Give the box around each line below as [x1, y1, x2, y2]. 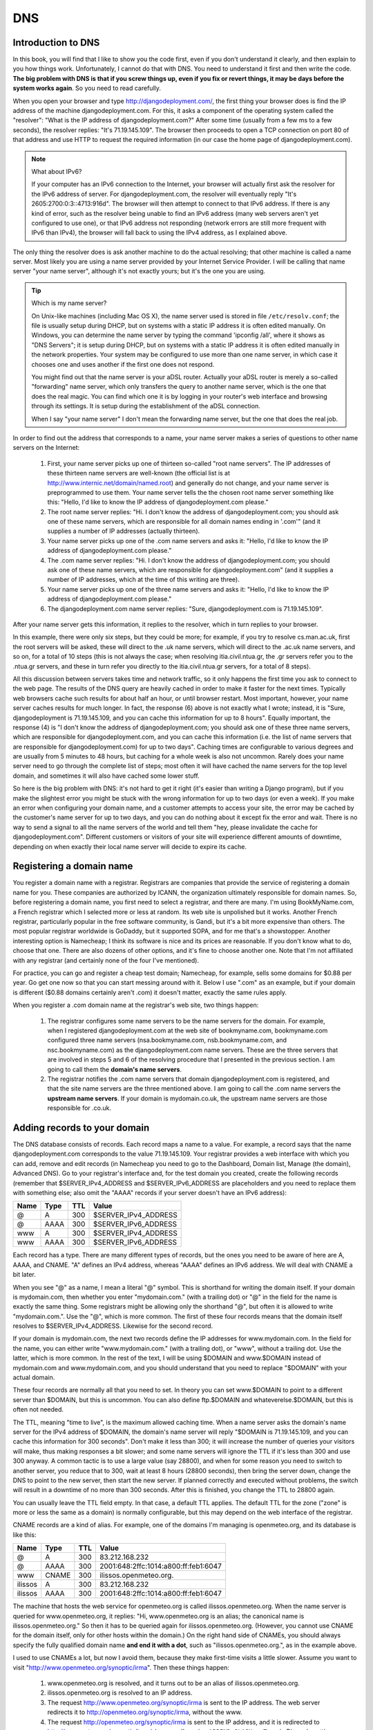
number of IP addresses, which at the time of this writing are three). [47, 575, 240, 584]
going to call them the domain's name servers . [47, 1065, 182, 1073]
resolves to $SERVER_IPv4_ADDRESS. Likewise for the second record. [12, 1322, 213, 1330]
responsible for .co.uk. [47, 1104, 112, 1112]
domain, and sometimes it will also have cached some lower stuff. [12, 772, 200, 780]
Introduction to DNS [12, 37, 100, 48]
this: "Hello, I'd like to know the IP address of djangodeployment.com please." [47, 498, 269, 507]
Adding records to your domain [12, 1122, 150, 1133]
